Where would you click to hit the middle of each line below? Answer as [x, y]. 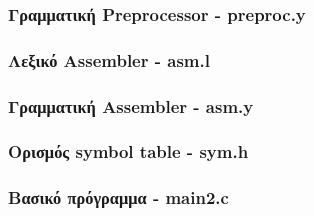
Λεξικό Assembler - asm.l [109, 59]
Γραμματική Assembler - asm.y [131, 105]
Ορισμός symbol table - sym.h [128, 151]
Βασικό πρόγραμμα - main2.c [118, 197]
